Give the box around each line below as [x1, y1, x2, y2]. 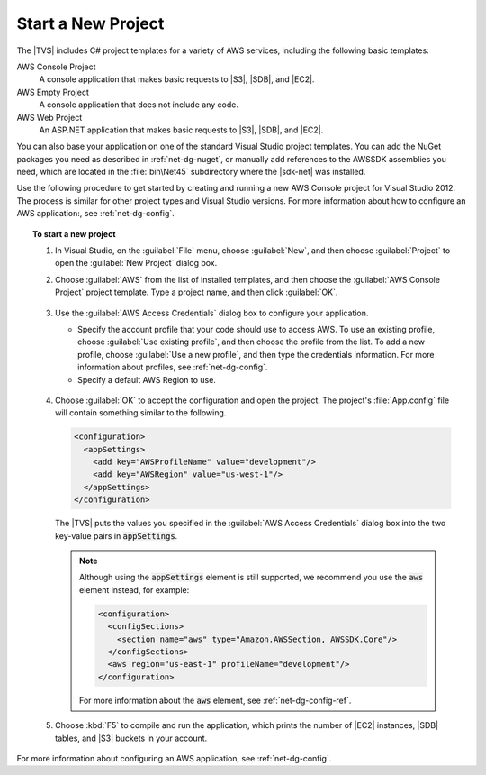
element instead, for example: [79, 584, 190, 595]
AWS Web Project [16, 112, 83, 123]
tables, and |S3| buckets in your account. [55, 733, 208, 743]
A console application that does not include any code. [39, 99, 238, 110]
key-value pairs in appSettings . [55, 530, 178, 541]
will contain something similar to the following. [55, 407, 227, 418]
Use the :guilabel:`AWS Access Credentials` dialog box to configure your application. [55, 307, 369, 318]
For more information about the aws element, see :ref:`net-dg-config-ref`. [79, 695, 352, 706]
